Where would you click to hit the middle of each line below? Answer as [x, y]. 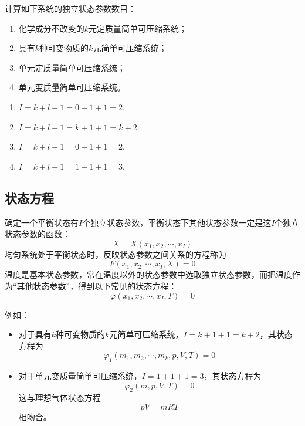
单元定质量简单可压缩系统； [72, 67]
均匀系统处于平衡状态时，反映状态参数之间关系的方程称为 [116, 254]
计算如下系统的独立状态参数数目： [70, 8]
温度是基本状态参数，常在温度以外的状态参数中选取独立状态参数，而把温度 [148, 274]
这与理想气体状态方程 [60, 398]
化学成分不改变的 [51, 28]
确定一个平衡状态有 [42, 222]
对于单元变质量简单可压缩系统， [80, 376]
